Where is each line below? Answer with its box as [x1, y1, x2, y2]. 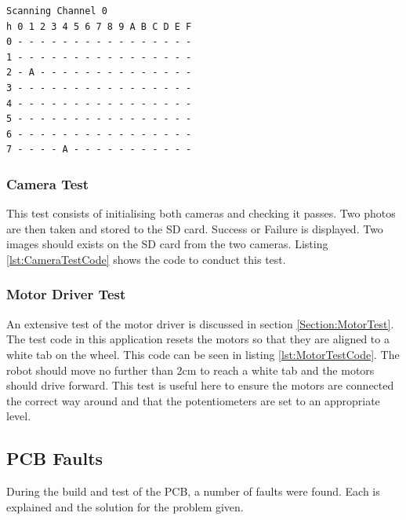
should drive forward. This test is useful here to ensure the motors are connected [6, 377, 394, 394]
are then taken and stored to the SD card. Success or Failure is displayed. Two [6, 220, 383, 236]
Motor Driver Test [6, 284, 126, 304]
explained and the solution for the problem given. [6, 498, 244, 515]
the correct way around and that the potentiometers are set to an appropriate [6, 392, 380, 408]
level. [6, 408, 31, 424]
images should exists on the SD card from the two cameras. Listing [6, 236, 328, 252]
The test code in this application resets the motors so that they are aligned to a [6, 331, 390, 347]
